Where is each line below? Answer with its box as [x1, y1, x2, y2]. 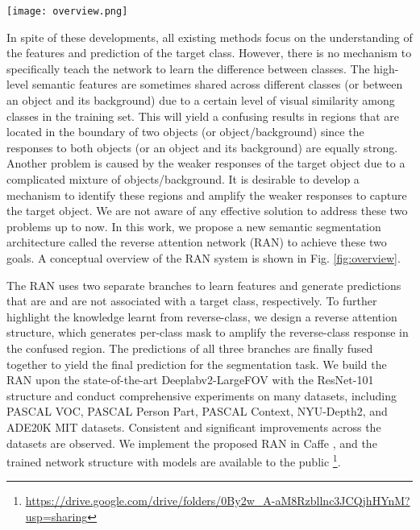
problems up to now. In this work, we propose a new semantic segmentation [6, 217, 381, 234]
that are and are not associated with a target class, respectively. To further [6, 292, 377, 309]
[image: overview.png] [6, 6, 128, 17]
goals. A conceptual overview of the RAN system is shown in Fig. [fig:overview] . [6, 249, 401, 266]
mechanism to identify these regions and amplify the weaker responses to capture [6, 186, 407, 203]
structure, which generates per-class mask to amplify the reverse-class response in [6, 324, 409, 341]
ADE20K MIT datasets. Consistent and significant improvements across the [6, 418, 381, 435]
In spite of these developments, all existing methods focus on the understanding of [6, 28, 413, 45]
